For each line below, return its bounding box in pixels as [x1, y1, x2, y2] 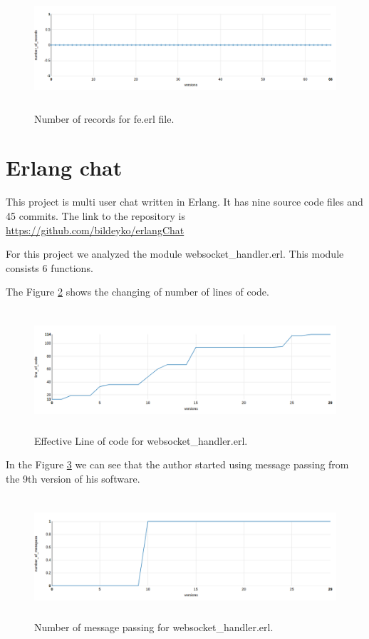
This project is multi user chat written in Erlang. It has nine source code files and [6, 194, 363, 209]
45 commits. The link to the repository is [6, 208, 185, 223]
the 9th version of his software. [6, 471, 140, 485]
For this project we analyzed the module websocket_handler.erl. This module [6, 246, 344, 261]
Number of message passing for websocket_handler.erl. [34, 620, 274, 635]
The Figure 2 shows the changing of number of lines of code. [6, 284, 269, 299]
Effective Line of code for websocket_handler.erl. [34, 433, 248, 448]
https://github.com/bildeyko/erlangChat [6, 222, 184, 237]
